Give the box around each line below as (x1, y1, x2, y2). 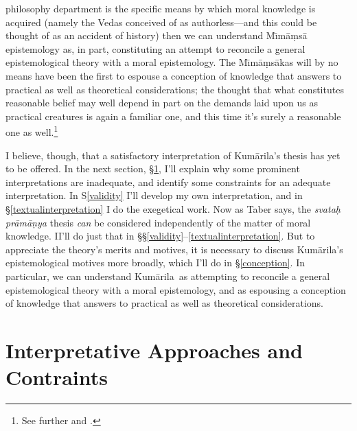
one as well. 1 (5, 123, 58, 139)
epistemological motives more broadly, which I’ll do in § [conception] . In (5, 255, 305, 270)
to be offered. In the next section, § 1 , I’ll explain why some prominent (5, 161, 300, 176)
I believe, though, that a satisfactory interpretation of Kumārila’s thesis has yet (5, 148, 341, 162)
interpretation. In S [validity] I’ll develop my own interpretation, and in (5, 188, 303, 202)
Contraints (5, 363, 108, 391)
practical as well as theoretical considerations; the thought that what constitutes (5, 82, 344, 96)
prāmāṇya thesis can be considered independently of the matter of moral (5, 215, 311, 229)
